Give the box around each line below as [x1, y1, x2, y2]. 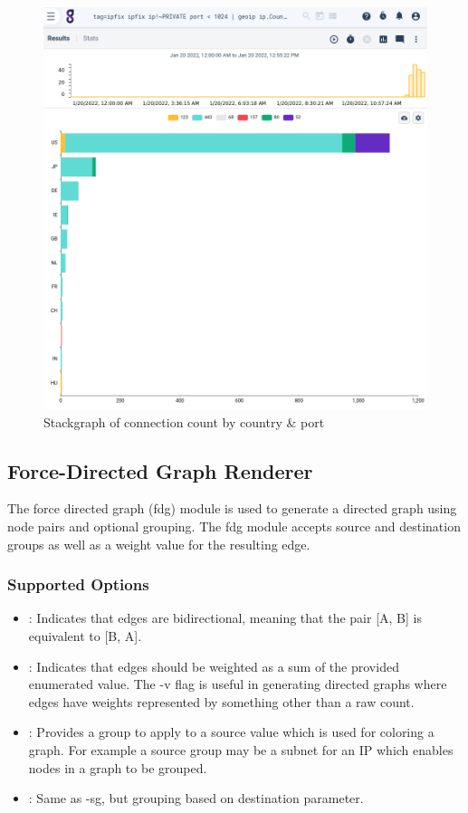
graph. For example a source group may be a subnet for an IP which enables [28, 740, 454, 759]
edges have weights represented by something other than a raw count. [28, 692, 415, 711]
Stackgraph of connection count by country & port [43, 412, 325, 431]
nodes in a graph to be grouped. [28, 758, 207, 777]
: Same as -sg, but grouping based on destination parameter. [28, 789, 364, 808]
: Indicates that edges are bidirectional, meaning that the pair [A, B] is [28, 608, 422, 627]
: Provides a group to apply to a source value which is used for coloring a [28, 722, 435, 741]
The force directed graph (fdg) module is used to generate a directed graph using [7, 499, 457, 518]
